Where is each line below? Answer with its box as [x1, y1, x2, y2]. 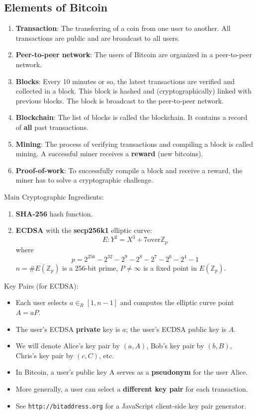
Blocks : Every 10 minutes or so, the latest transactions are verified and [15, 76, 235, 86]
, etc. [98, 350, 114, 360]
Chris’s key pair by [15, 350, 74, 360]
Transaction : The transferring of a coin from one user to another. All [15, 23, 231, 33]
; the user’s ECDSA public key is [126, 323, 227, 334]
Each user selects [15, 297, 68, 308]
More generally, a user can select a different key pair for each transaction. [15, 383, 248, 394]
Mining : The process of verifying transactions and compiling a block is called [15, 138, 254, 149]
